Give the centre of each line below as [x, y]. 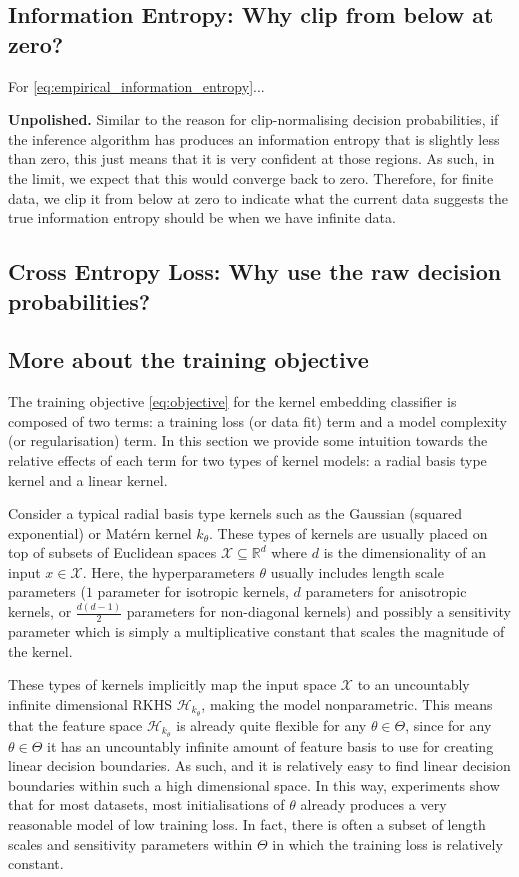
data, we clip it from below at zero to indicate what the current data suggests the [258, 197]
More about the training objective [188, 359]
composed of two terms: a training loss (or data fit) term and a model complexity [257, 420]
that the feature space [75, 724]
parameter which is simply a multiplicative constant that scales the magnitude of [256, 631]
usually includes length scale [357, 571]
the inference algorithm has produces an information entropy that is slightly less [254, 138]
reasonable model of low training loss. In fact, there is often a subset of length [247, 824]
